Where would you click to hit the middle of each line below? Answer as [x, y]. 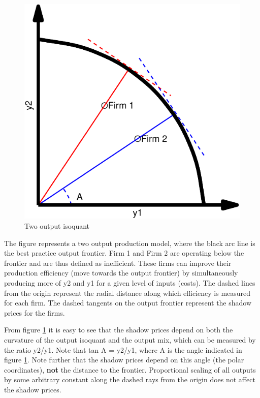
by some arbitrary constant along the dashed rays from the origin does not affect [130, 379]
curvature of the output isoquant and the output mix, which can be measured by [130, 339]
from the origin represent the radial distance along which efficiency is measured [127, 293]
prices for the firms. [35, 312]
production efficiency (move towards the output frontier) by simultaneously [121, 273]
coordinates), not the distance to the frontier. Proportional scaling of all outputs [130, 369]
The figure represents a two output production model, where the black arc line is [130, 243]
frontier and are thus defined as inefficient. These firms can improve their [118, 263]
